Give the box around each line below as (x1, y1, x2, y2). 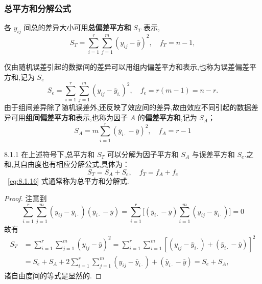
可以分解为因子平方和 (107, 148, 179, 159)
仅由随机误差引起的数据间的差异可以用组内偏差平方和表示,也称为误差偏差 (4, 61, 249, 72)
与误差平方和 (192, 148, 235, 159)
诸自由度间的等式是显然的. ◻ (4, 270, 102, 280)
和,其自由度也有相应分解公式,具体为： (4, 159, 130, 169)
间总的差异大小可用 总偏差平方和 (23, 22, 131, 33)
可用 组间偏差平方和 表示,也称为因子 (11, 112, 128, 123)
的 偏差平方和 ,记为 (137, 112, 197, 123)
